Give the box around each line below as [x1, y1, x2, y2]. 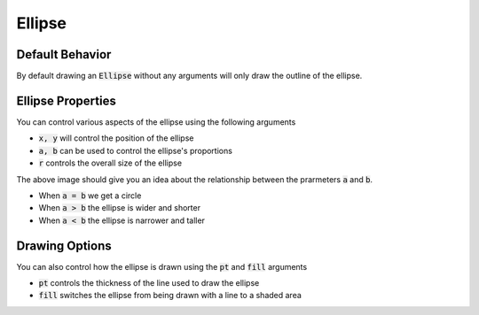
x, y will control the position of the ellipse [38, 133, 194, 143]
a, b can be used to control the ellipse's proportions [38, 145, 232, 156]
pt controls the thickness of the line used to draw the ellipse [38, 278, 260, 288]
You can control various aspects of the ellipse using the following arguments [16, 116, 296, 127]
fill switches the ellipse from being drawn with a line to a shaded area [38, 290, 302, 301]
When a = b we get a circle [38, 190, 142, 201]
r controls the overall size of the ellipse [38, 157, 182, 168]
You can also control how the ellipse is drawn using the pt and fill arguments [16, 261, 308, 272]
